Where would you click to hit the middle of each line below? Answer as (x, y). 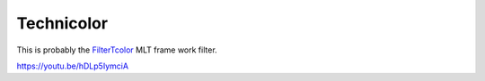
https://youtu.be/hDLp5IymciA (73, 66)
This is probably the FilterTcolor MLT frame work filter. (117, 50)
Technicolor (62, 23)
